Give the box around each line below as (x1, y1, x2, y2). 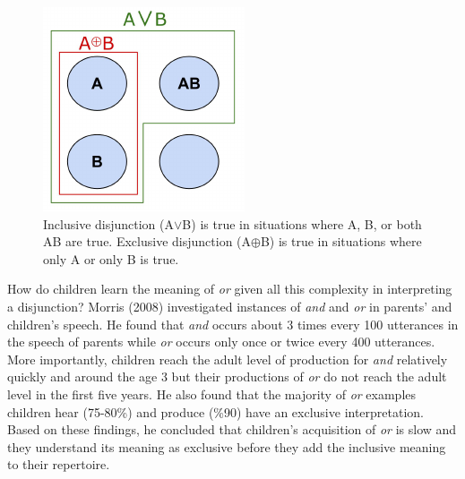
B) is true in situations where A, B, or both (182, 214, 422, 233)
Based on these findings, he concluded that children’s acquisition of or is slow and (7, 420, 457, 439)
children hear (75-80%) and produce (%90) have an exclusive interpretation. (7, 402, 425, 421)
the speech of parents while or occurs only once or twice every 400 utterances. (7, 332, 435, 351)
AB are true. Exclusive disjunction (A (43, 232, 252, 251)
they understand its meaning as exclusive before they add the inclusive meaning (7, 437, 446, 456)
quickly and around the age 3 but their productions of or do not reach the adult (7, 367, 447, 386)
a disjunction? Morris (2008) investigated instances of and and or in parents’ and (7, 296, 452, 315)
